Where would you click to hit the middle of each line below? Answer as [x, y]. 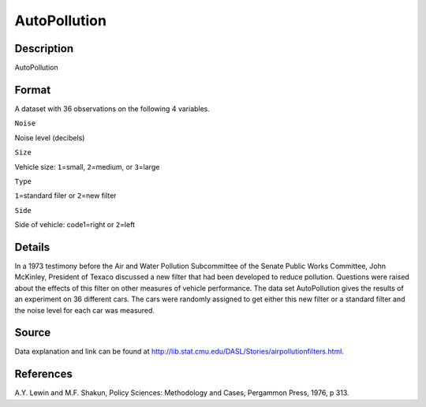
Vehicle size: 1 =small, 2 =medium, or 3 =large [87, 166]
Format [33, 90]
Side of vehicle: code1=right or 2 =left [75, 225]
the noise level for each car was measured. [85, 310]
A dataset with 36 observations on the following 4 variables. [112, 108]
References [43, 374]
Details [32, 247]
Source [33, 332]
